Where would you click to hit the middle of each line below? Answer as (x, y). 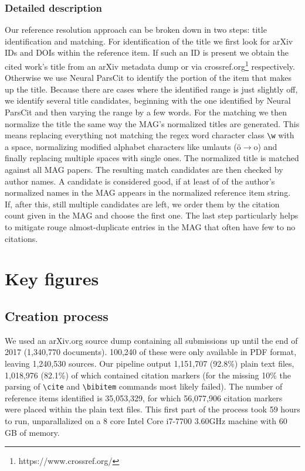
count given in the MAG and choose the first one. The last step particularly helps (152, 215)
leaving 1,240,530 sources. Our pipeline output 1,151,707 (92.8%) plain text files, (150, 363)
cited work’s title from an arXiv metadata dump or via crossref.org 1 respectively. (150, 65)
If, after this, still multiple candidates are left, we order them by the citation (142, 204)
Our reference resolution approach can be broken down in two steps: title (136, 30)
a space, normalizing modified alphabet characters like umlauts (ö (123, 146)
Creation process (57, 315)
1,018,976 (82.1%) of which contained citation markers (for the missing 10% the (148, 375)
